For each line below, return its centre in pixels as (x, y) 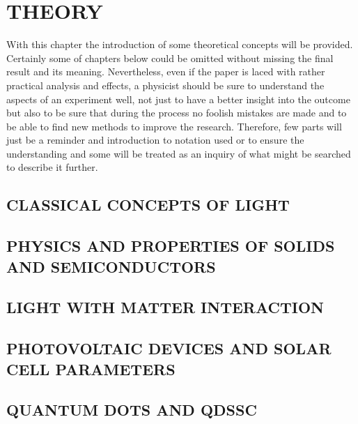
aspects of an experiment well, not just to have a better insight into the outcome (178, 99)
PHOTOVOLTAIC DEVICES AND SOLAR (169, 348)
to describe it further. (52, 167)
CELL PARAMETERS (91, 369)
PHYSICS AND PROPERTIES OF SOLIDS (171, 246)
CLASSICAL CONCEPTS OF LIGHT (148, 205)
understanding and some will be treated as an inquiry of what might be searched (179, 153)
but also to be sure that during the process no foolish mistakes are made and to (177, 113)
